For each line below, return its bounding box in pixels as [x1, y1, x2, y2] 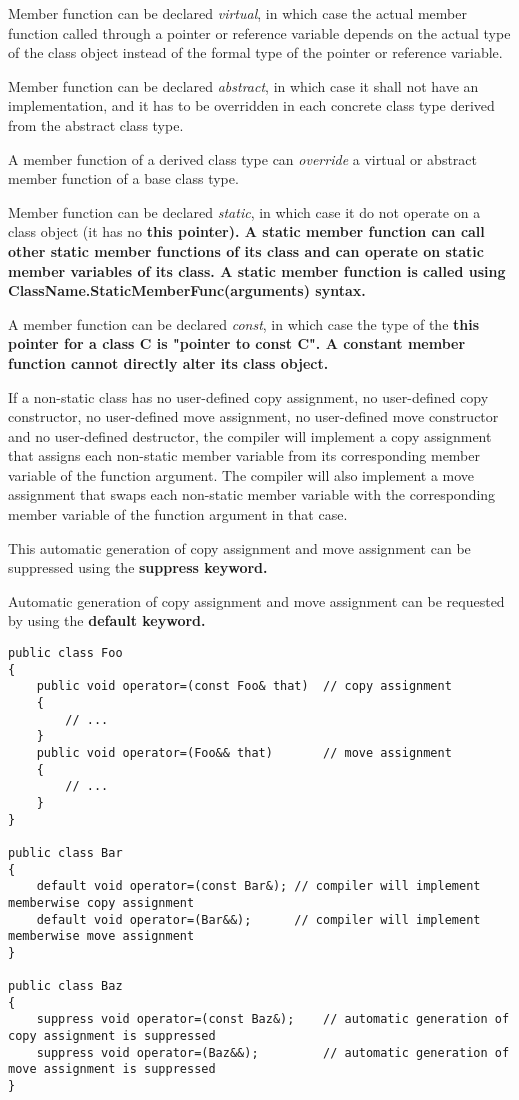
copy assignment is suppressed [8, 1029, 216, 1044]
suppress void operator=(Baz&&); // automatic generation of [36, 1045, 510, 1060]
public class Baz [8, 979, 123, 994]
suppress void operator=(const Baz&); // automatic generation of [36, 1012, 510, 1027]
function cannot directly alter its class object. [8, 352, 329, 373]
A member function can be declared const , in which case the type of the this [8, 313, 480, 334]
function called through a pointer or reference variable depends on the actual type [8, 22, 511, 43]
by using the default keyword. [8, 610, 206, 631]
